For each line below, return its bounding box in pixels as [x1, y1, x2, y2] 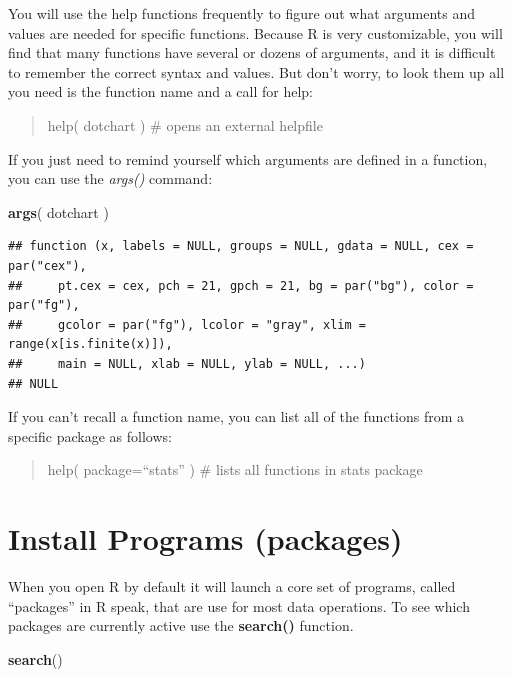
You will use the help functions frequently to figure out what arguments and [8, 3, 476, 23]
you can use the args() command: [8, 168, 213, 189]
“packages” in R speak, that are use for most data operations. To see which [8, 595, 470, 616]
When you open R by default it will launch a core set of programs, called [8, 576, 456, 596]
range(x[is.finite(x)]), [8, 337, 173, 352]
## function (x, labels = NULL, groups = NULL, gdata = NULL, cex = [8, 239, 474, 254]
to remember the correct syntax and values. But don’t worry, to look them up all [8, 61, 505, 82]
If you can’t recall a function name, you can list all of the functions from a [8, 406, 465, 427]
